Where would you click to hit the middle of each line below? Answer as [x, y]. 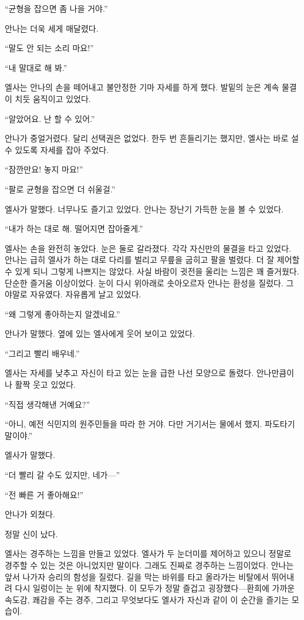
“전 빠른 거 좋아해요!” [44, 494]
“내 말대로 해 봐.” [36, 67]
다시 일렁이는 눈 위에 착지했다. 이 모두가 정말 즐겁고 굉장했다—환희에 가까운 [155, 588]
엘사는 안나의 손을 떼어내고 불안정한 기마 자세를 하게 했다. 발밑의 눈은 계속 [142, 87]
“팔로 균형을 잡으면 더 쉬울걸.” [60, 189]
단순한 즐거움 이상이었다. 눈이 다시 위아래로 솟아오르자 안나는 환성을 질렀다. [144, 282]
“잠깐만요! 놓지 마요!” [44, 169]
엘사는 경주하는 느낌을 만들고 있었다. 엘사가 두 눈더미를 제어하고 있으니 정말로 [148, 553]
